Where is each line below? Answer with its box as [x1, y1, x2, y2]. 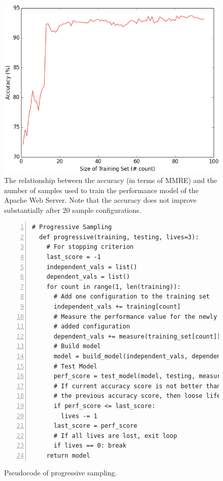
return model [46, 452, 90, 459]
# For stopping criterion [46, 243, 134, 251]
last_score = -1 [46, 253, 101, 261]
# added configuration [53, 323, 130, 330]
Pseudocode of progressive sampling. [4, 467, 117, 477]
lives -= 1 [61, 412, 97, 420]
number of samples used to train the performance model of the [4, 184, 199, 195]
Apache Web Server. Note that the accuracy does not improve [4, 195, 197, 205]
